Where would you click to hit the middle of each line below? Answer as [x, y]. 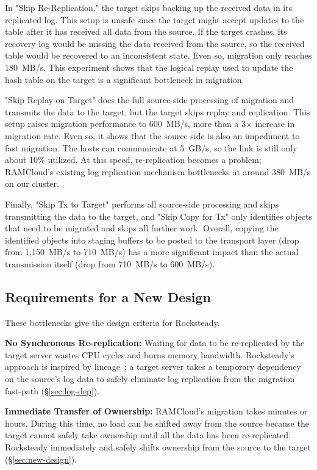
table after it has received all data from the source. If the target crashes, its [146, 31]
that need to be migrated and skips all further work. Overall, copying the [142, 228]
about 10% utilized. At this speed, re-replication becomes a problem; [133, 160]
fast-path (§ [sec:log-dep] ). [52, 390]
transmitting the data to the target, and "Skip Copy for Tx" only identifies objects [158, 216]
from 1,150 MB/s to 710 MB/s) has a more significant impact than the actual [152, 252]
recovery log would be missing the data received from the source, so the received [155, 43]
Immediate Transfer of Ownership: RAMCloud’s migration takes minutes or [156, 411]
